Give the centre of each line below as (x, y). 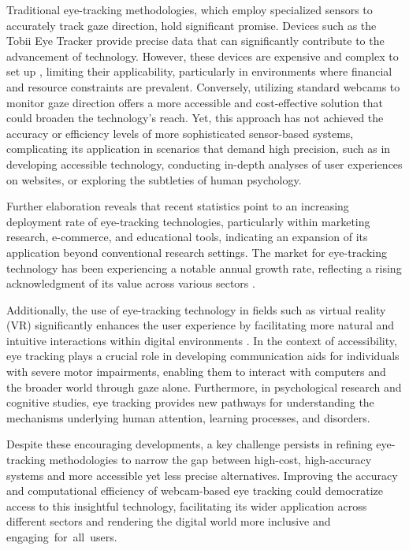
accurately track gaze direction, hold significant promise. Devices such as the (191, 25)
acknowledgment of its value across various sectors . (131, 283)
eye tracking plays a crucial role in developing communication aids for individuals (203, 356)
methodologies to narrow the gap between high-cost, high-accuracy (210, 460)
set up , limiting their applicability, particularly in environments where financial (199, 71)
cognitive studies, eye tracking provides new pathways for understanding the (190, 402)
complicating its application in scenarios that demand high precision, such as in (199, 149)
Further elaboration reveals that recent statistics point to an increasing (178, 206)
